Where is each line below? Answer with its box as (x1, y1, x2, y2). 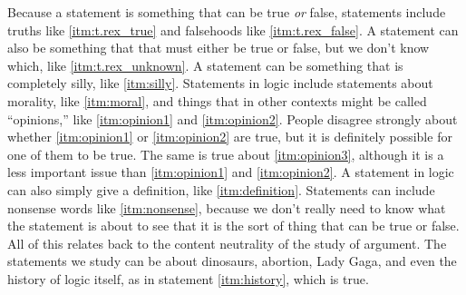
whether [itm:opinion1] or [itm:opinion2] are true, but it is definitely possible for (7, 127, 452, 146)
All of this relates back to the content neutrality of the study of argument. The (7, 233, 447, 252)
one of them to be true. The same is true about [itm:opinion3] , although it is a (7, 144, 444, 163)
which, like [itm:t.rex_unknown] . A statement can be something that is (7, 55, 403, 74)
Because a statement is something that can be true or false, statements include (7, 3, 446, 21)
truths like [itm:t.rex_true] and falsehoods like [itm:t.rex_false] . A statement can (7, 20, 459, 39)
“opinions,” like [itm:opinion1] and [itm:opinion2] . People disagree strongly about (7, 109, 458, 128)
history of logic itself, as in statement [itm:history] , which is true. (7, 269, 369, 288)
